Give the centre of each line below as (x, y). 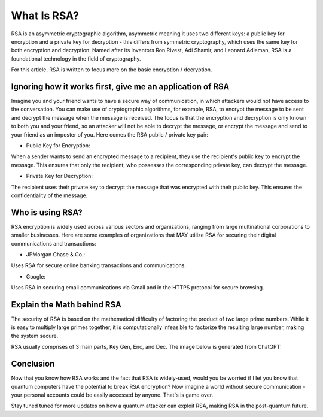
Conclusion (33, 364)
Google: (36, 276)
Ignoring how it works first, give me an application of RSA (120, 87)
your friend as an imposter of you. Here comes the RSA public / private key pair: (110, 134)
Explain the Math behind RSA (66, 305)
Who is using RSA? (47, 212)
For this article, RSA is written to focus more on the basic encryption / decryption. (112, 69)
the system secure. (35, 336)
